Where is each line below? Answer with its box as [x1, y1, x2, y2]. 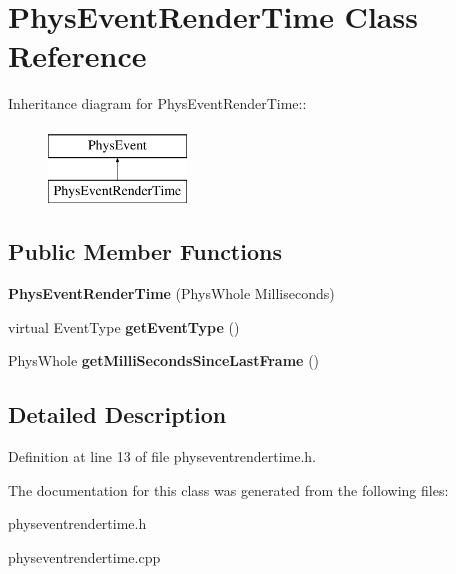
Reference [8, 35, 147, 76]
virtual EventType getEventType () [8, 316, 240, 337]
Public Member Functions [8, 236, 282, 267]
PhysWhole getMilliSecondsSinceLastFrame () [8, 350, 320, 371]
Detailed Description [8, 399, 227, 430]
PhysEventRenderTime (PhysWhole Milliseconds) [8, 283, 335, 304]
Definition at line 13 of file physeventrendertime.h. [8, 446, 316, 467]
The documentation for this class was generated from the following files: [8, 479, 449, 500]
